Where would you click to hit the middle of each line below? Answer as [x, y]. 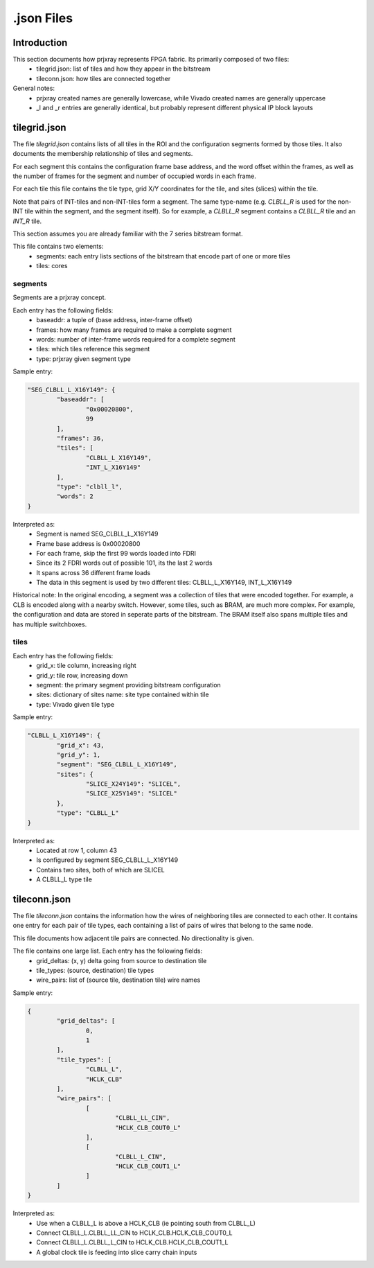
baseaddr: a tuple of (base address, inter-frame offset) [115, 320]
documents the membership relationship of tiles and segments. [103, 154]
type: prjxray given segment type [84, 359]
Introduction [40, 43]
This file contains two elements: [58, 247]
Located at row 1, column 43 [77, 851]
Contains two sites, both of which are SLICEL [101, 870]
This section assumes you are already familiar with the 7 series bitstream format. [128, 234]
